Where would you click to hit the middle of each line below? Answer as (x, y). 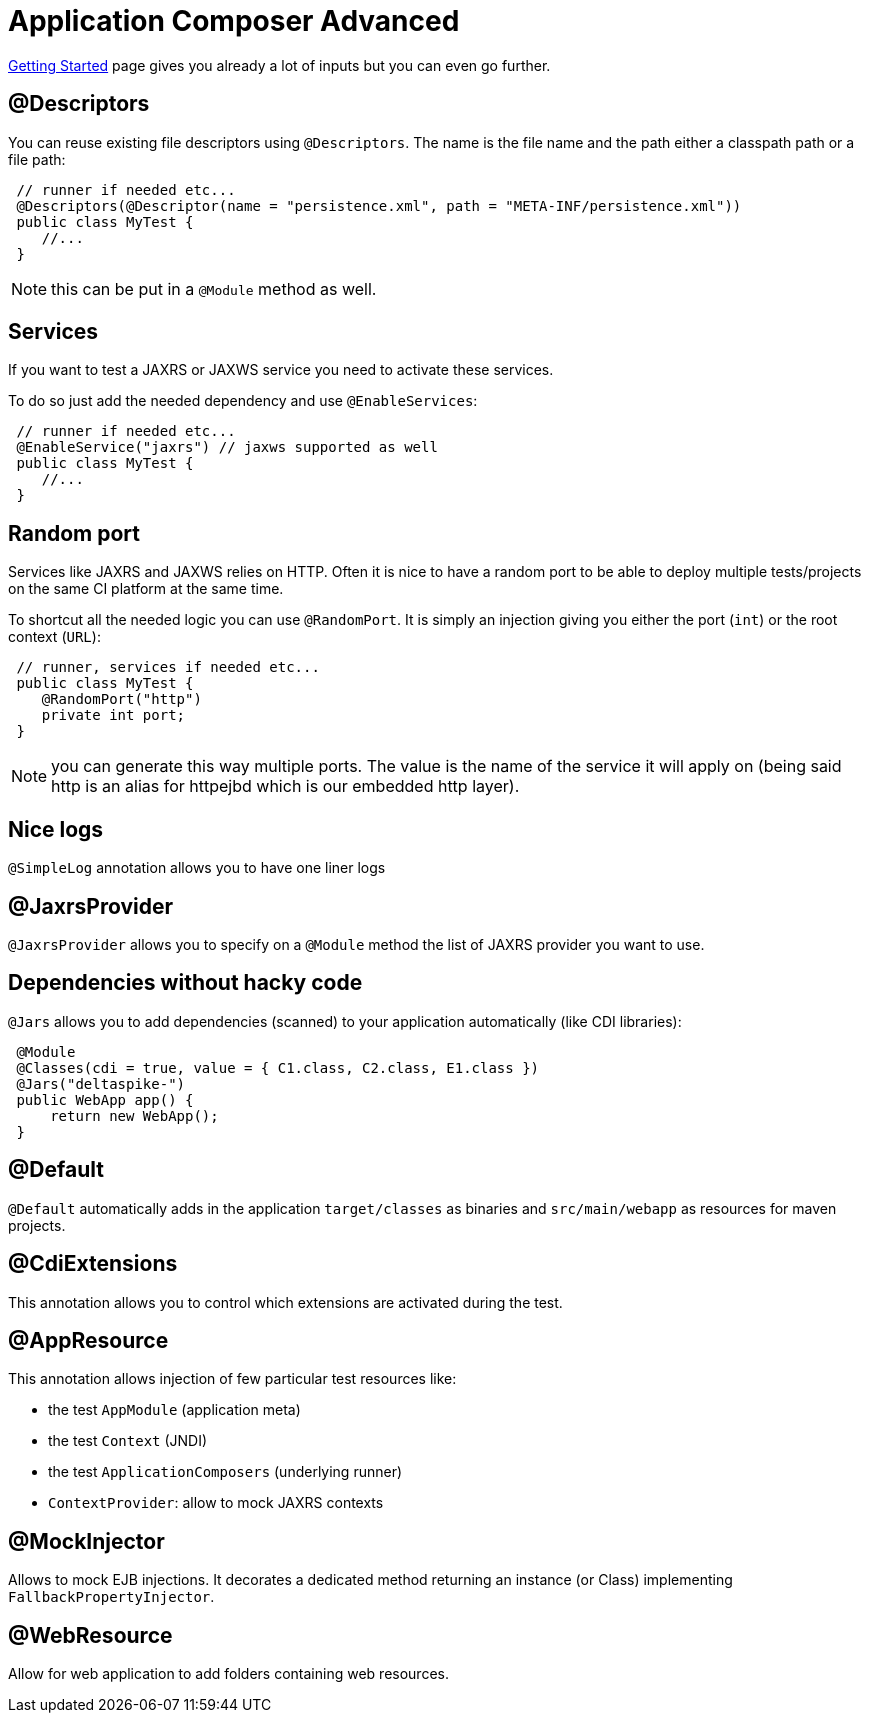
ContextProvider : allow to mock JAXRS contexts (216, 1503)
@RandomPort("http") (121, 699)
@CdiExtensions (93, 1264)
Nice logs (56, 829)
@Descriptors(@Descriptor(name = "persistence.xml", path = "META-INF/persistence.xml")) (379, 205)
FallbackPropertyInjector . (111, 1597)
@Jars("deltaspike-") (101, 1083)
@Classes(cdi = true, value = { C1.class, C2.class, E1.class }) (278, 1067)
